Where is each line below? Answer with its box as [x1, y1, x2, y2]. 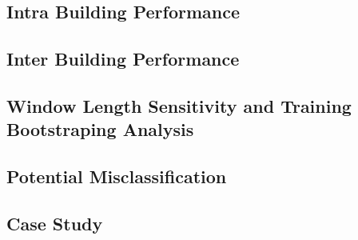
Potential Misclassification [6, 164, 227, 189]
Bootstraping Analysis [6, 117, 194, 142]
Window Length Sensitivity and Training [6, 93, 352, 118]
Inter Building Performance [6, 46, 240, 71]
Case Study [6, 210, 103, 235]
